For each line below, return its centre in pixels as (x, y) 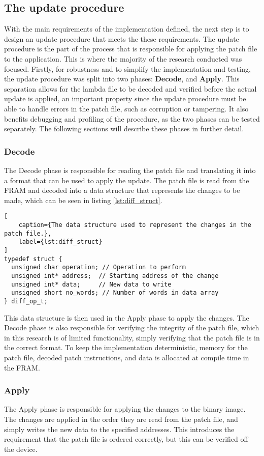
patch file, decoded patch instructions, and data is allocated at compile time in (127, 357)
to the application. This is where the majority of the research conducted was (123, 58)
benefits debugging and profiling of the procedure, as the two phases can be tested (132, 118)
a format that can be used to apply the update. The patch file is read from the (127, 180)
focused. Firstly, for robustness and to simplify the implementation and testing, (127, 68)
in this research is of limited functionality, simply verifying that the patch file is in (132, 337)
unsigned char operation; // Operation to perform (98, 267)
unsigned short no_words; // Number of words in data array (115, 293)
